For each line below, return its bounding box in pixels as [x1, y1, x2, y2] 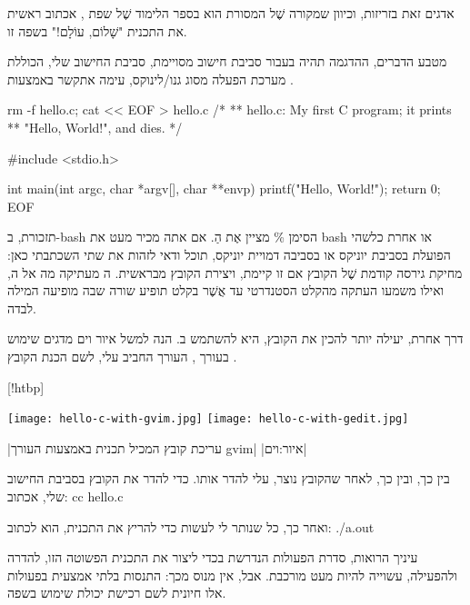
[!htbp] [7, 377, 45, 396]
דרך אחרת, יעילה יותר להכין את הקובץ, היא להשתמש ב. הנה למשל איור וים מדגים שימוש [7, 329, 464, 348]
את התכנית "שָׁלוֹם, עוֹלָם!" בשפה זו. [7, 21, 187, 40]
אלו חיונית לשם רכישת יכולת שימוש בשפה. [7, 583, 226, 602]
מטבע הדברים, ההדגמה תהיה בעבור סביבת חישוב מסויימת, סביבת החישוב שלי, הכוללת [7, 52, 447, 71]
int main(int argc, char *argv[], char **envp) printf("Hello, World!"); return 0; [7, 179, 441, 198]
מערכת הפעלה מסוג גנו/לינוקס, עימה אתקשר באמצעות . [7, 69, 294, 88]
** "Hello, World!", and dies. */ [7, 117, 183, 136]
